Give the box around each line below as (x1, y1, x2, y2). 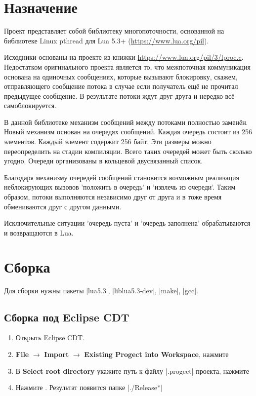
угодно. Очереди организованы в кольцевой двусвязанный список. (4, 156, 203, 166)
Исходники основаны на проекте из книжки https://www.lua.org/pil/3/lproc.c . (4, 52, 244, 62)
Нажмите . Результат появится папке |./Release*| (15, 382, 163, 393)
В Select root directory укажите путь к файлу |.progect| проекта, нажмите (15, 365, 249, 376)
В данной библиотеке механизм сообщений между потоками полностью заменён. (4, 117, 248, 127)
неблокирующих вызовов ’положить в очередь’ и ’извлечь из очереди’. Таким (4, 182, 236, 192)
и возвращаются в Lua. (4, 227, 74, 238)
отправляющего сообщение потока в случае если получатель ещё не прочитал (4, 81, 238, 91)
